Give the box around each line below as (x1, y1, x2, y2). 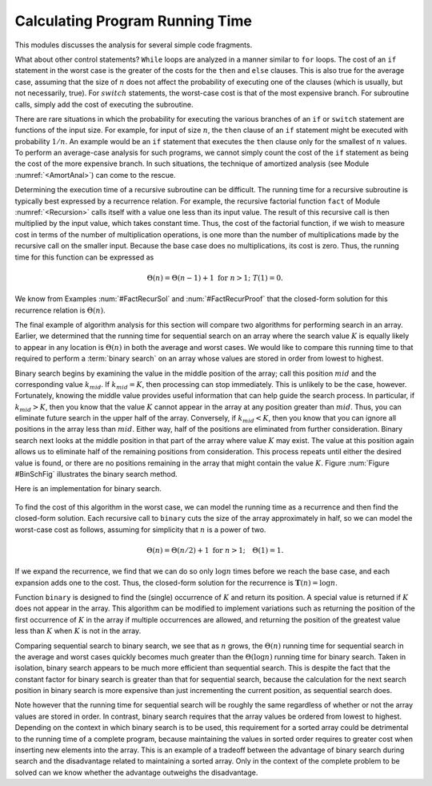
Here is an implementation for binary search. (14, 484, 162, 494)
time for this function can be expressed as (14, 252, 154, 262)
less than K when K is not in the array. (14, 626, 142, 636)
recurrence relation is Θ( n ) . (14, 305, 106, 315)
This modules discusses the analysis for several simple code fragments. (14, 40, 253, 50)
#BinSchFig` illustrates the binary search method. (14, 470, 178, 479)
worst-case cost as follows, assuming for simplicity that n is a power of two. (14, 525, 266, 534)
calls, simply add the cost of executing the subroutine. (14, 99, 194, 109)
